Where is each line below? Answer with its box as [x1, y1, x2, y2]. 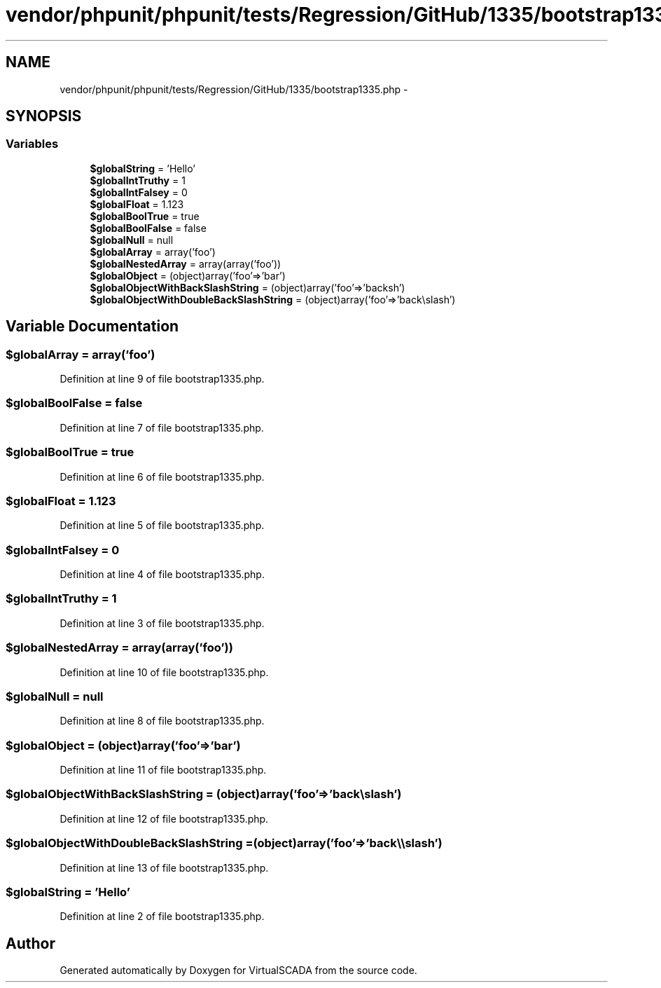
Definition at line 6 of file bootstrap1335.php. [60, 470, 265, 483]
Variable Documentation [6, 317, 179, 336]
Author [6, 934, 55, 952]
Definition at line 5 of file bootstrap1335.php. [60, 519, 265, 532]
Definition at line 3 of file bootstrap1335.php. [60, 617, 265, 629]
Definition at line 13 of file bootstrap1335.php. [60, 861, 269, 874]
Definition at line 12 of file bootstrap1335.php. [60, 812, 269, 825]
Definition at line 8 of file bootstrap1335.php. [60, 715, 265, 727]
